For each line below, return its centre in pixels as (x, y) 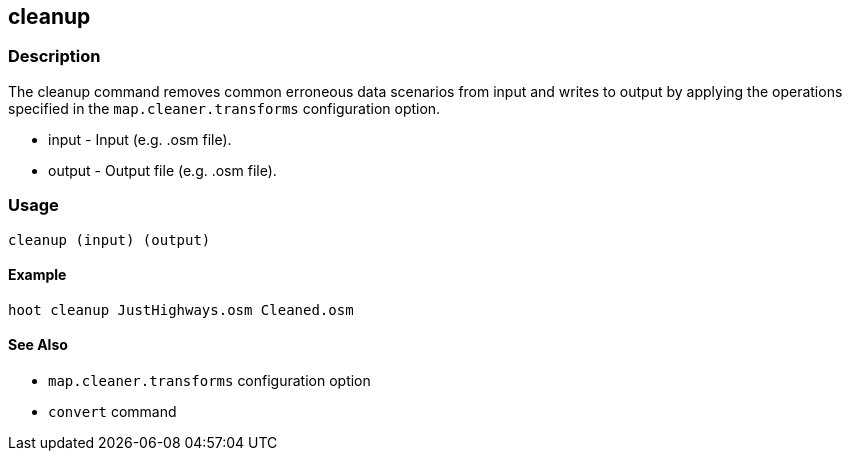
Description (54, 56)
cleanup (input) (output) (109, 239)
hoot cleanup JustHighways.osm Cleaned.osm (181, 309)
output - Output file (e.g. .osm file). (162, 170)
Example (37, 275)
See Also (38, 345)
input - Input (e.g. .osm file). (140, 139)
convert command (112, 411)
